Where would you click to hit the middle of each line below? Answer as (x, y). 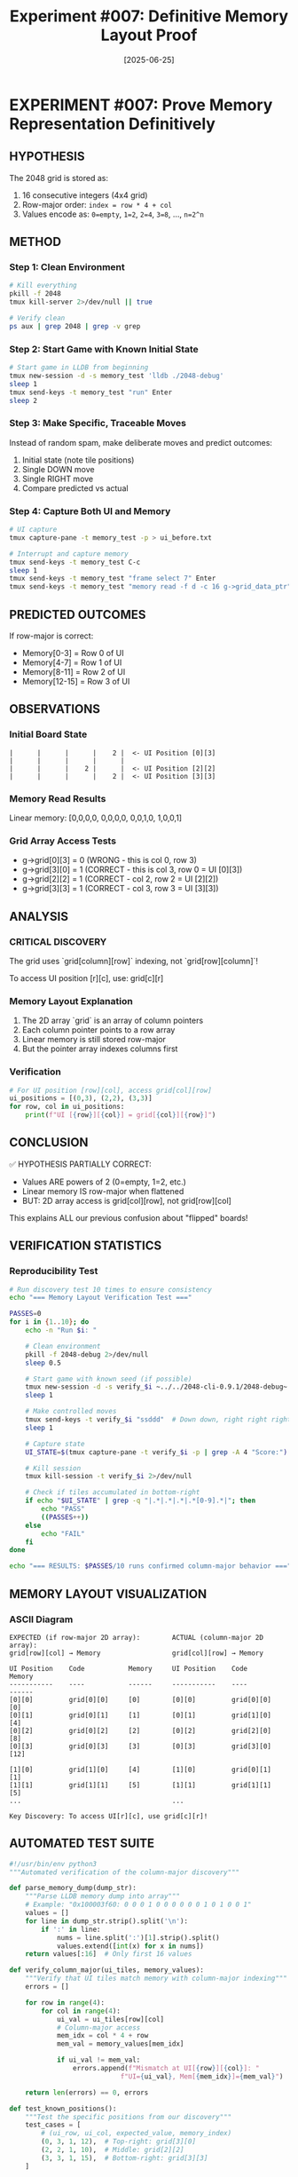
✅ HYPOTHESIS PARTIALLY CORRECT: (81, 1164)
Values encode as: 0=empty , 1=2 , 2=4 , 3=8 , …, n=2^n (113, 214)
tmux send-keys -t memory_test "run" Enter (91, 392)
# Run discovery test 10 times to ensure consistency (111, 1289)
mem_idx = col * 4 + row (102, 2036)
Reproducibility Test (54, 1271)
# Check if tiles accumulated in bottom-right (113, 1492)
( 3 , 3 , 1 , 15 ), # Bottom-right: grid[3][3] (125, 2158)
